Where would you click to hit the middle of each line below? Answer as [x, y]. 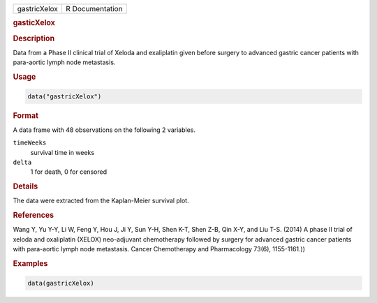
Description [34, 38]
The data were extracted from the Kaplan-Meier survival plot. [101, 201]
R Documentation [94, 9]
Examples [30, 264]
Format [25, 115]
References [34, 215]
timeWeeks [30, 143]
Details [25, 186]
